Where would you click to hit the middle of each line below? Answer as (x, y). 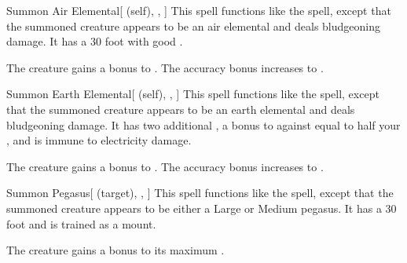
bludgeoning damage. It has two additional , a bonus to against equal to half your (203, 124)
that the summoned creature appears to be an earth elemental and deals (181, 109)
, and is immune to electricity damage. (99, 140)
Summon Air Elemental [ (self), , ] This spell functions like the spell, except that (199, 10)
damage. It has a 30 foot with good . (95, 41)
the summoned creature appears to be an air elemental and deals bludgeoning (193, 26)
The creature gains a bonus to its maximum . (115, 250)
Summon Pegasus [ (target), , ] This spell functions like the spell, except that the (200, 193)
